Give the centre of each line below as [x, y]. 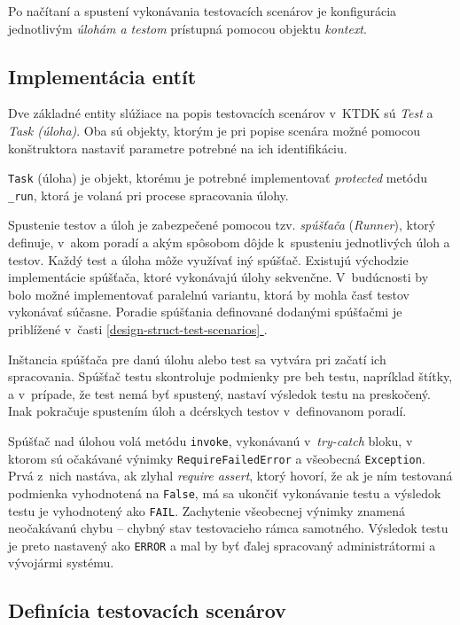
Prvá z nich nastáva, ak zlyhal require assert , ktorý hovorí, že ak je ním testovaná [230, 476]
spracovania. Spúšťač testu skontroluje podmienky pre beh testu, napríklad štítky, [230, 376]
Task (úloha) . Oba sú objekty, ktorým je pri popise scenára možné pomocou [214, 130]
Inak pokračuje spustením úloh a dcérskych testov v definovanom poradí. [207, 411]
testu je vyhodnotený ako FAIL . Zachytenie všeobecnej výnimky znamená [207, 510]
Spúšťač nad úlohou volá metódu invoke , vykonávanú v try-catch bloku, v [211, 441]
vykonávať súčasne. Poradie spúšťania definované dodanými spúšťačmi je [205, 312]
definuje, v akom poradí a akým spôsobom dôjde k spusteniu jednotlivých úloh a [229, 242]
